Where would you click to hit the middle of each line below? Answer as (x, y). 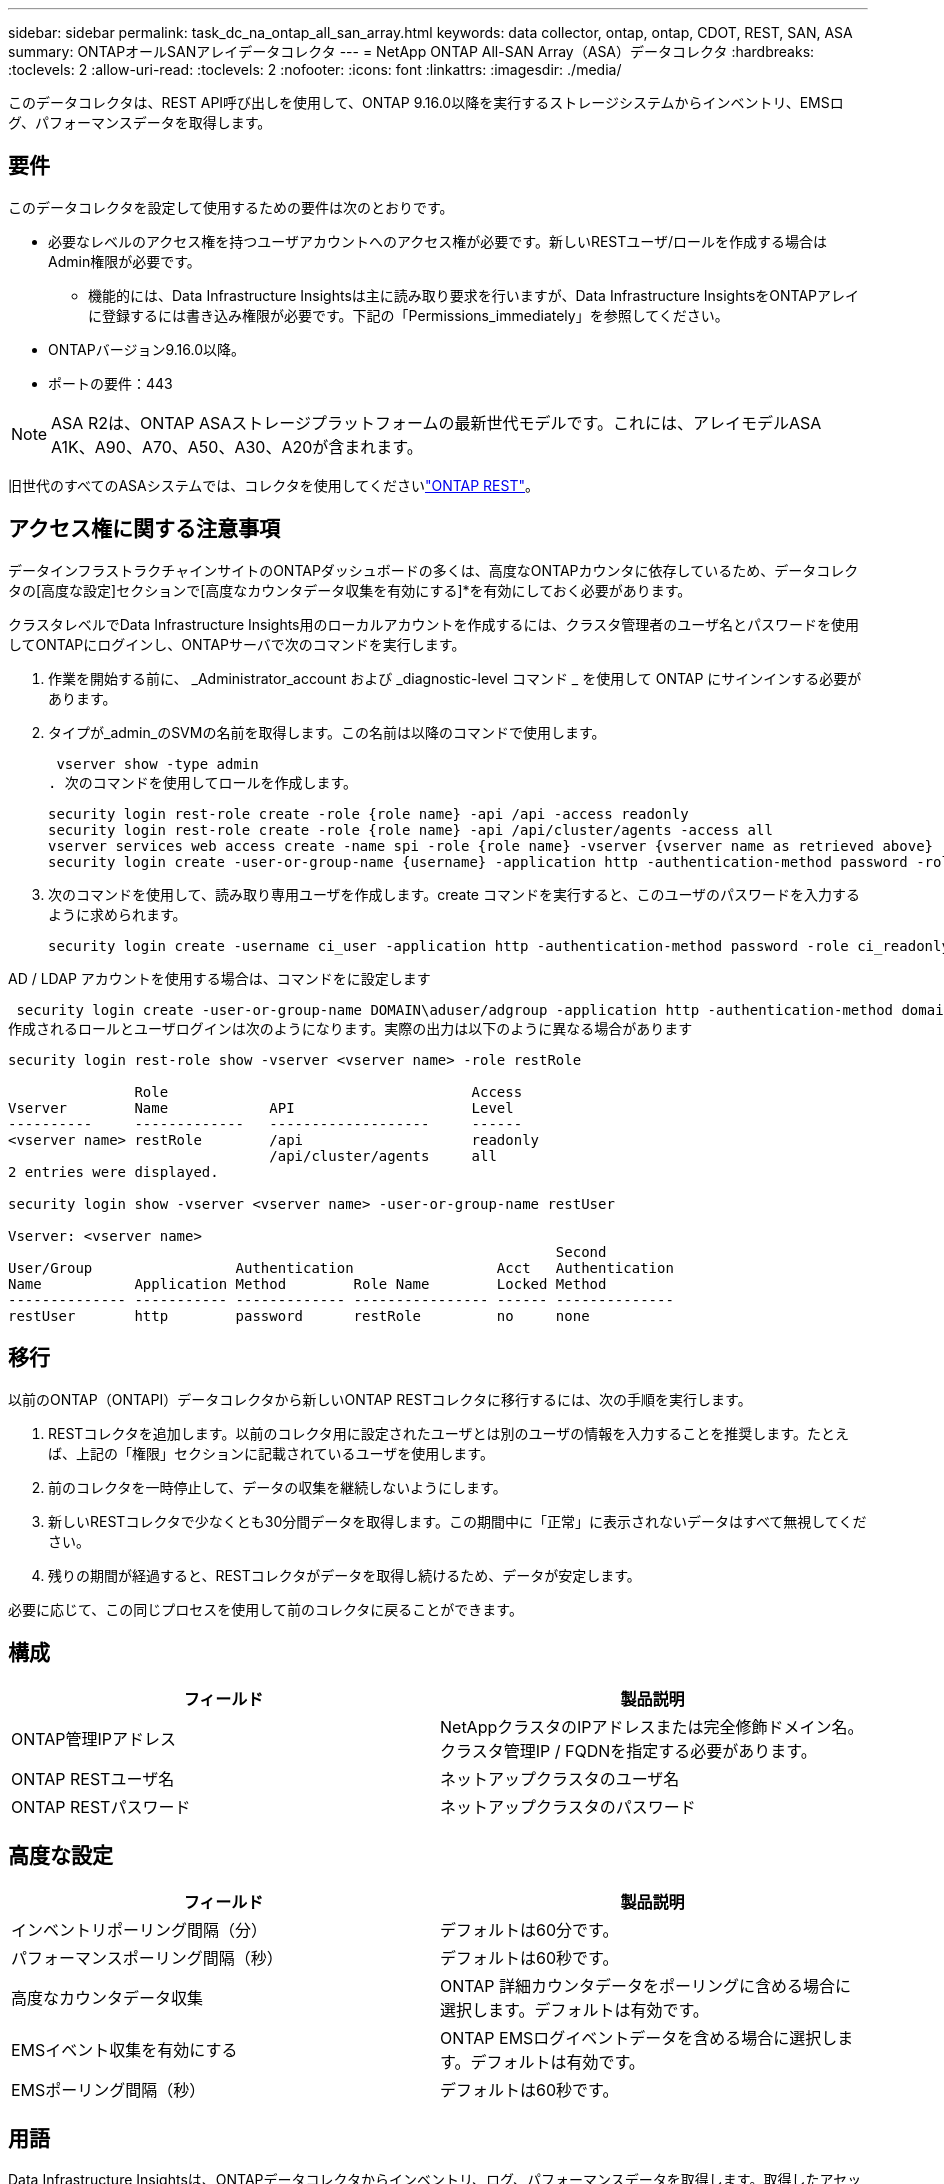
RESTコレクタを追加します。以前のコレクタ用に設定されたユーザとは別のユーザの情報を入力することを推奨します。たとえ (448, 1433)
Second (581, 1251)
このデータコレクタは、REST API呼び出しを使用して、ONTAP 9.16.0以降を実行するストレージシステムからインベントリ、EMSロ (426, 102)
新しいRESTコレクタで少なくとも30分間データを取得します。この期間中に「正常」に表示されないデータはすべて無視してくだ (457, 1521)
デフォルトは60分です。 (529, 1930)
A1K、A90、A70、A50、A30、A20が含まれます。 (237, 446)
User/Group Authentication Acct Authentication (341, 1267)
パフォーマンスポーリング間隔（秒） (147, 1958)
